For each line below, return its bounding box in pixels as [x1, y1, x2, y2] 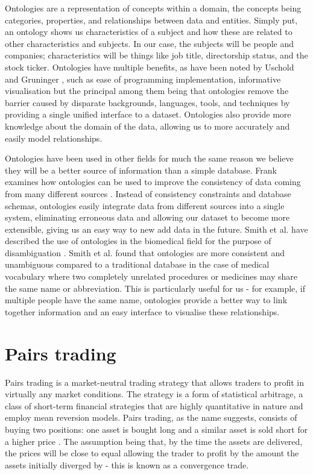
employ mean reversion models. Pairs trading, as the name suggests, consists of [5, 411, 297, 424]
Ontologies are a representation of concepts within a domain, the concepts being [5, 2, 302, 14]
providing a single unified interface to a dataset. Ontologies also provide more [5, 108, 291, 121]
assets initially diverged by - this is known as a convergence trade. [5, 458, 249, 471]
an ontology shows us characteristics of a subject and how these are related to [5, 25, 292, 38]
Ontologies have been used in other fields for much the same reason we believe [5, 152, 294, 165]
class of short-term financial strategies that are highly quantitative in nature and [5, 399, 303, 412]
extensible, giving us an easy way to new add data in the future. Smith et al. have [5, 222, 308, 235]
